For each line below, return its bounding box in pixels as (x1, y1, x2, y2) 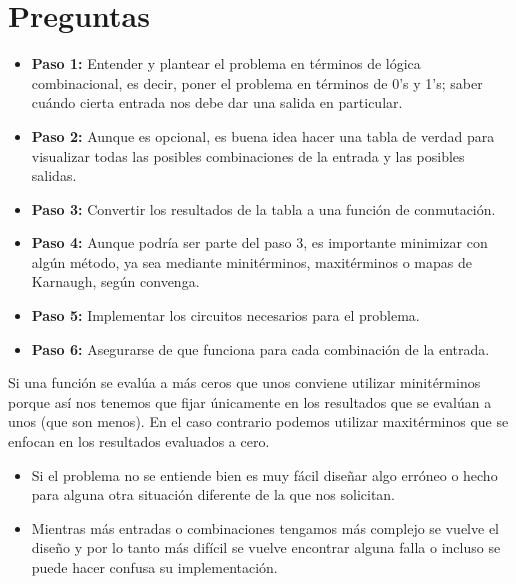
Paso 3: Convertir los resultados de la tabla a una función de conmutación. (31, 198, 496, 219)
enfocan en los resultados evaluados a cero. (8, 431, 270, 452)
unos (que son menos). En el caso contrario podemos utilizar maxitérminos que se (8, 411, 509, 432)
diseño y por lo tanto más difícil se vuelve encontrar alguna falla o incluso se (31, 537, 501, 558)
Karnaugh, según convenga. (31, 271, 200, 292)
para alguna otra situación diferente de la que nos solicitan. (31, 484, 395, 505)
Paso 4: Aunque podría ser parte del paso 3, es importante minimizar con (31, 232, 488, 253)
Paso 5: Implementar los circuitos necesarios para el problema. (31, 305, 420, 326)
